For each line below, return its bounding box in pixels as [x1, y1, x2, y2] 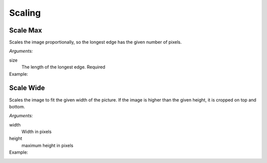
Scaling [9, 7, 41, 18]
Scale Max [9, 26, 42, 34]
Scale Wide [9, 84, 45, 92]
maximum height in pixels [21, 142, 74, 148]
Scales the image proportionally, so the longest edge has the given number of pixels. [9, 39, 182, 45]
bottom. [9, 103, 25, 109]
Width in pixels [21, 129, 52, 135]
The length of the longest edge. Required [21, 64, 106, 70]
